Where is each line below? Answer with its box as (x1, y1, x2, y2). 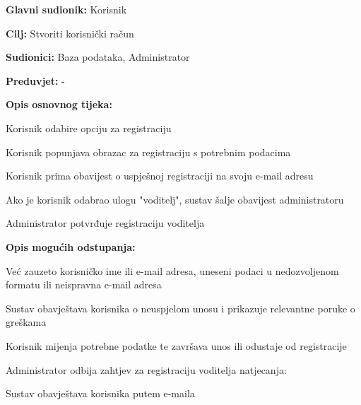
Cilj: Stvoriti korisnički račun (6, 25, 134, 40)
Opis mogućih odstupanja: (6, 239, 136, 254)
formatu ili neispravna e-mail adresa (6, 277, 162, 292)
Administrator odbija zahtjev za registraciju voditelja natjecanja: (6, 362, 287, 377)
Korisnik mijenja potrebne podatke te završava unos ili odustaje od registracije (6, 338, 347, 353)
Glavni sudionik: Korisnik (6, 2, 127, 16)
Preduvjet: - (6, 73, 65, 88)
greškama (6, 315, 47, 329)
